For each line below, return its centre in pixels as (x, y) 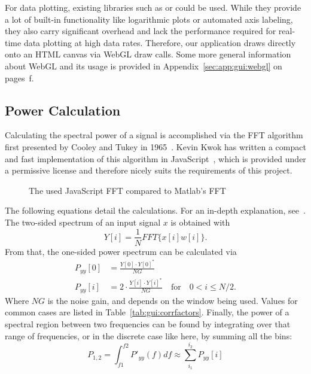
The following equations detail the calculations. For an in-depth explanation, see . (155, 210)
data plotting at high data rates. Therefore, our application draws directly (160, 42)
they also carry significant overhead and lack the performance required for (141, 31)
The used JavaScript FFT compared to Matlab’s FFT (127, 190)
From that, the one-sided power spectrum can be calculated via (121, 251)
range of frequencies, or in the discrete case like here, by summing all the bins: (149, 335)
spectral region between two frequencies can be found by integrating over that (148, 324)
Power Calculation (63, 110)
